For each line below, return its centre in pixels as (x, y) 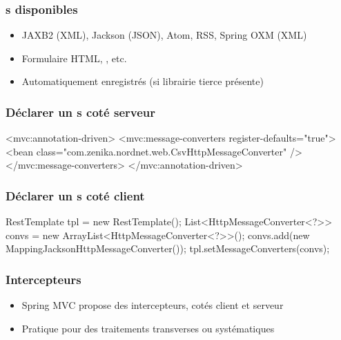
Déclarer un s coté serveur (81, 112)
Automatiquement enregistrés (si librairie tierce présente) (143, 81)
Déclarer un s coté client (75, 195)
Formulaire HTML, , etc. (74, 58)
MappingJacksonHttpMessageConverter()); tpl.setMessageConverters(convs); (168, 248)
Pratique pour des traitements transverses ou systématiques (148, 328)
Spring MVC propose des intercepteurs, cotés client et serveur (153, 305)
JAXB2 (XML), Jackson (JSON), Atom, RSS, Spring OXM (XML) (164, 35)
